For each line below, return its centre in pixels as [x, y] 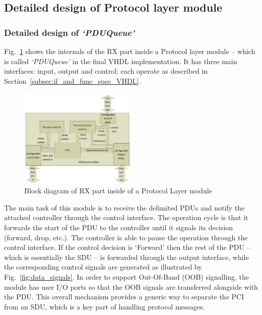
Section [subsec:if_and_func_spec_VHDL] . [73, 81]
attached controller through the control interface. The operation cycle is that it [126, 217]
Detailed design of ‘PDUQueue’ [70, 32]
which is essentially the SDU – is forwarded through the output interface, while [126, 257]
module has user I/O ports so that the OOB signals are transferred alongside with [131, 286]
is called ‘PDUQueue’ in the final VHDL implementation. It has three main [121, 61]
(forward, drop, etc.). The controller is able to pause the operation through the [126, 237]
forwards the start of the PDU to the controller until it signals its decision [119, 227]
